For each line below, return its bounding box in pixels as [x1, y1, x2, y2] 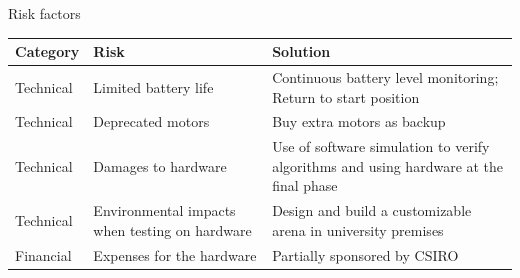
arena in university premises [272, 219, 444, 240]
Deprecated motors [93, 111, 210, 132]
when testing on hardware [93, 219, 252, 240]
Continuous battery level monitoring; [272, 66, 499, 87]
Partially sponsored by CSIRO [272, 244, 459, 265]
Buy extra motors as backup [272, 111, 446, 132]
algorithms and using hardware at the [272, 155, 504, 176]
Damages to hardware [93, 155, 227, 176]
